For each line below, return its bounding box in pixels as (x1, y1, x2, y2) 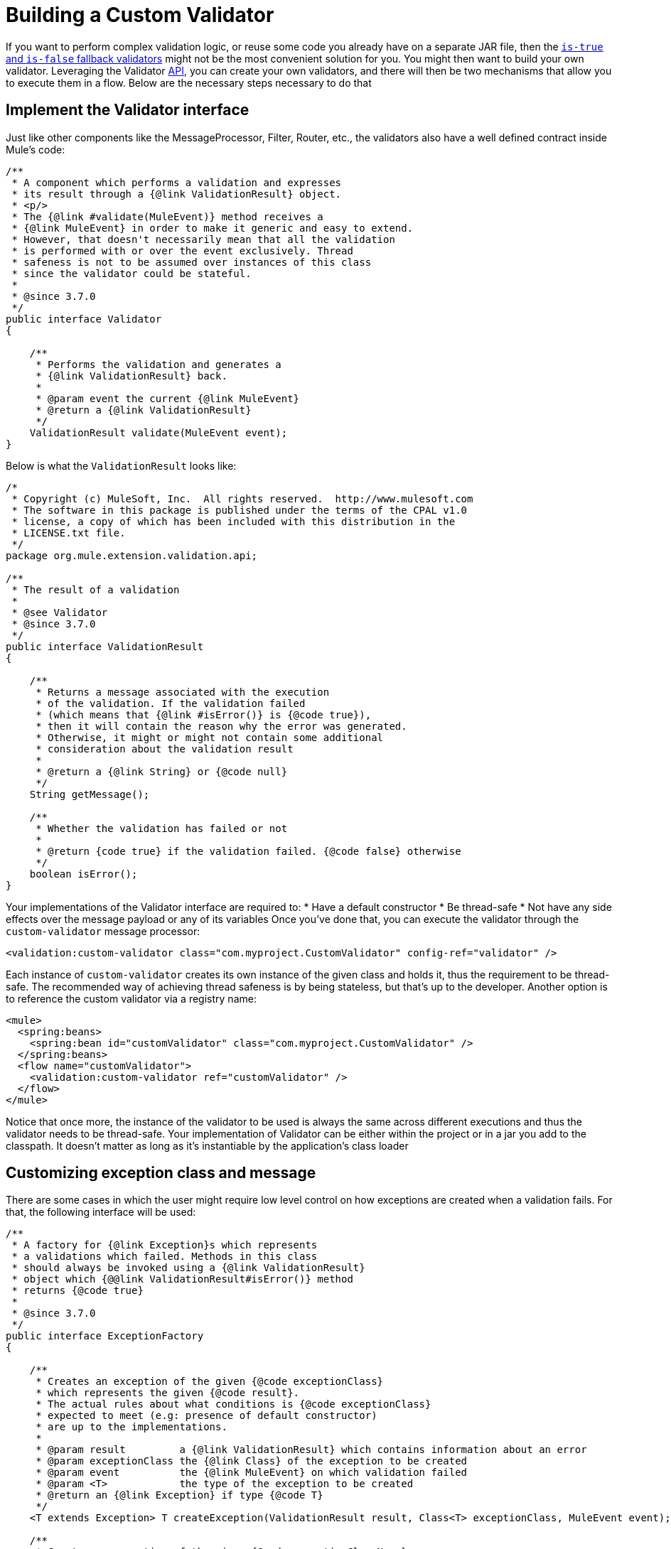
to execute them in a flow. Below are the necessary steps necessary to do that (6, 76, 372, 89)
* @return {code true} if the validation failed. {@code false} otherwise (36, 845, 461, 857)
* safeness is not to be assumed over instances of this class (11, 256, 372, 268)
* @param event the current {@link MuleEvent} (36, 392, 300, 404)
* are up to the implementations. (36, 1421, 227, 1433)
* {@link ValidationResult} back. (36, 369, 227, 382)
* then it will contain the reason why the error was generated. (36, 720, 407, 732)
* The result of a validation (11, 583, 180, 595)
